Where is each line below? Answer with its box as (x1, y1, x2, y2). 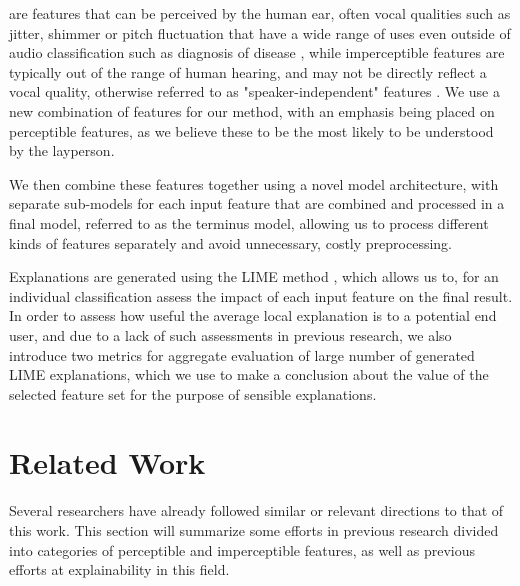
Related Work (9, 442, 206, 483)
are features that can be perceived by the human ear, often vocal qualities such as (9, 3, 511, 23)
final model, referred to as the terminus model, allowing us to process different (9, 212, 489, 233)
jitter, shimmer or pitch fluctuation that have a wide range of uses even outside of (9, 22, 511, 43)
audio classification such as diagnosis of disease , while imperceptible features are (9, 42, 505, 63)
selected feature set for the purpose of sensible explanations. (9, 383, 377, 404)
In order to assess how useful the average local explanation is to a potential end (9, 305, 497, 326)
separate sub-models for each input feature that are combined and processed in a (9, 193, 505, 214)
